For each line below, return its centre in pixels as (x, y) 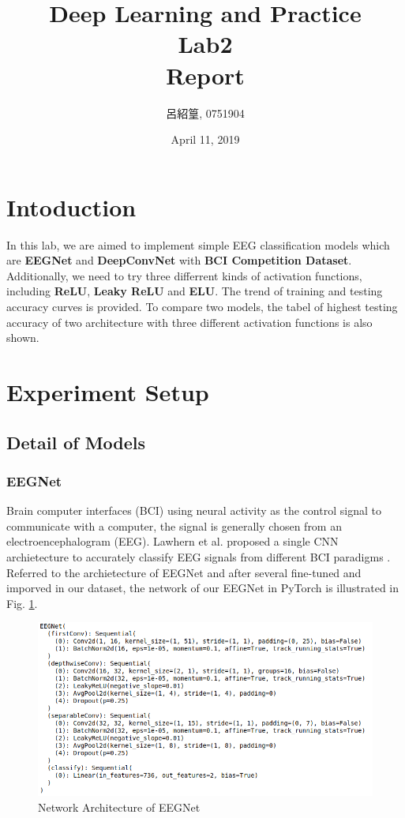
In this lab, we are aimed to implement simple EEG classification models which (198, 244)
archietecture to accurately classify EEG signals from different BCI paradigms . (199, 556)
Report (205, 75)
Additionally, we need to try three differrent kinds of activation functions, (184, 275)
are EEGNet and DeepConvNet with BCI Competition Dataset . (179, 260)
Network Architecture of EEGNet (119, 807)
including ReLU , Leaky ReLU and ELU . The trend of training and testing (195, 291)
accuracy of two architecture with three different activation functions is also (189, 322)
